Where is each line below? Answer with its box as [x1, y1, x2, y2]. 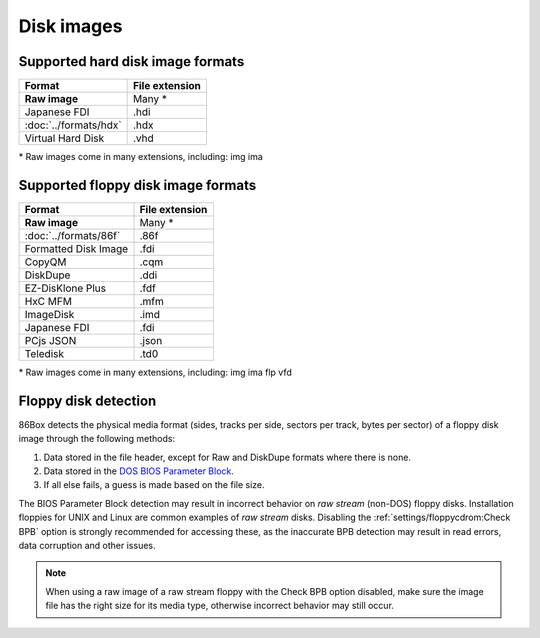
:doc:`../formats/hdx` [24, 118, 122, 132]
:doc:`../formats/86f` [24, 228, 121, 242]
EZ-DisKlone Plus [24, 281, 107, 295]
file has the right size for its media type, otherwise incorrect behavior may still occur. [45, 600, 395, 612]
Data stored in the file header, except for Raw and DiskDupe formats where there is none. [43, 451, 412, 463]
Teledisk [24, 346, 65, 360]
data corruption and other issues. [18, 540, 156, 551]
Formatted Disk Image [24, 241, 129, 255]
